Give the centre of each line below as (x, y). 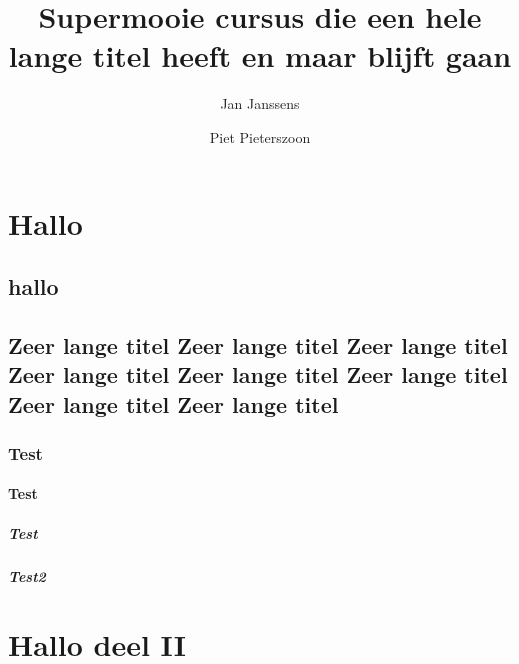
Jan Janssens (260, 103)
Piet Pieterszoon (260, 136)
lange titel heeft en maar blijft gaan (260, 55)
